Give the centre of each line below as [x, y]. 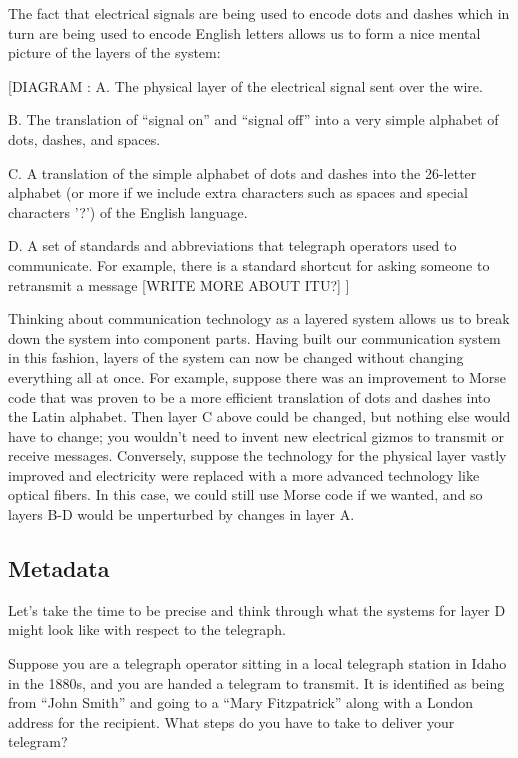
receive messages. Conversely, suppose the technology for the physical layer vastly [257, 455]
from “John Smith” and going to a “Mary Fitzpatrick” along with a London [241, 702]
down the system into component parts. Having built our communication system [254, 337]
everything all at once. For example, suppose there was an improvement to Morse [257, 376]
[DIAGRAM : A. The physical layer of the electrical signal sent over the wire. [245, 85]
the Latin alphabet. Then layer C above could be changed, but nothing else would [259, 416]
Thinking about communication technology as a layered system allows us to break [259, 318]
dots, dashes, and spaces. [84, 138]
